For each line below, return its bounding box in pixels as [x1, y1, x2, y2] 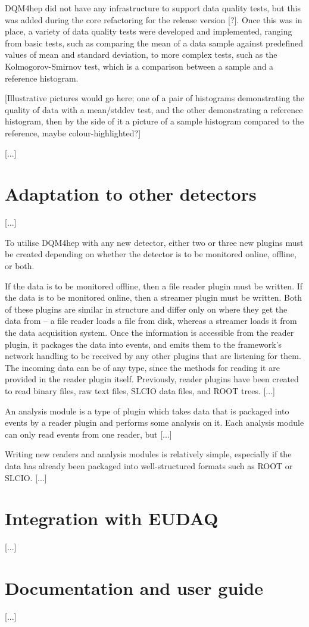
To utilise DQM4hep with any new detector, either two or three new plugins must [5, 236, 304, 248]
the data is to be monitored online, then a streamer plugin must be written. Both [5, 291, 302, 304]
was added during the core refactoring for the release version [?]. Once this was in [5, 13, 302, 26]
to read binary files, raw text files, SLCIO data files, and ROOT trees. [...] [5, 384, 275, 397]
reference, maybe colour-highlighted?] [5, 126, 141, 139]
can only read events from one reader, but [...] [5, 428, 172, 440]
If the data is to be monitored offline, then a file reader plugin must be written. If [5, 279, 303, 292]
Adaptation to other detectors [5, 182, 257, 206]
